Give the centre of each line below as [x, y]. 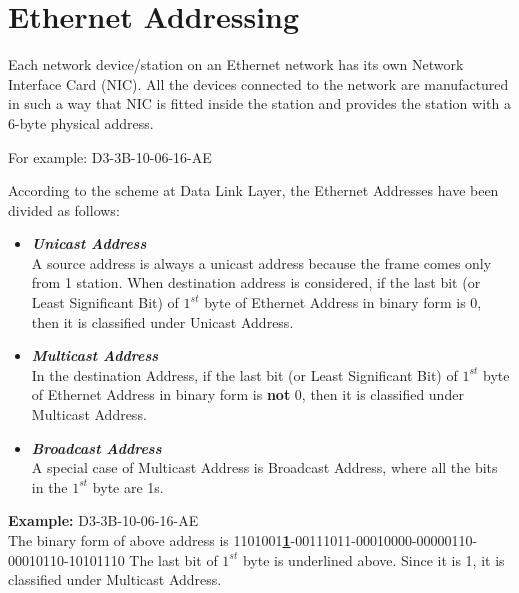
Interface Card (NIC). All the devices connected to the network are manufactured [258, 83]
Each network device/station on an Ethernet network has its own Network [236, 64]
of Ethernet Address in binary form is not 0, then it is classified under [247, 394]
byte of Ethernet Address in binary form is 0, [343, 302]
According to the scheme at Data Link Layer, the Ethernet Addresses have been [253, 190]
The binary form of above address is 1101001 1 [149, 540]
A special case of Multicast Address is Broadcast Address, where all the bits [264, 467]
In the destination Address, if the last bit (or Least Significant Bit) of [244, 374]
